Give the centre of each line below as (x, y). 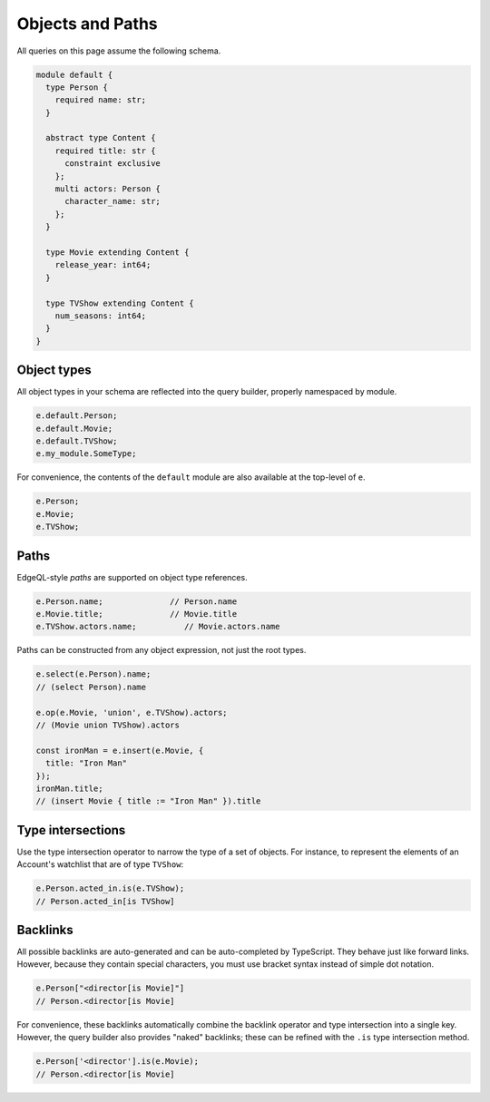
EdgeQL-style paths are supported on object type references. (132, 577)
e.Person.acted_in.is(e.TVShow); (110, 888)
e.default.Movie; (74, 428)
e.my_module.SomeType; (86, 454)
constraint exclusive (113, 164)
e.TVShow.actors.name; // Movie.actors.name (158, 627)
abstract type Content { (101, 138)
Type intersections (71, 830)
